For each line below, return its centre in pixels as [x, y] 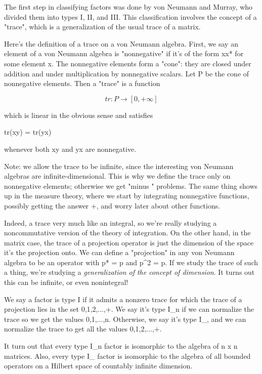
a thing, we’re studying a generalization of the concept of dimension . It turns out [129, 272]
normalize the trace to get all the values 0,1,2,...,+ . [83, 329]
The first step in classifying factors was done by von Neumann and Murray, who [128, 7]
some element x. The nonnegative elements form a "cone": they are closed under [128, 63]
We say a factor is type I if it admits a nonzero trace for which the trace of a [123, 299]
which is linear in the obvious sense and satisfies [79, 115]
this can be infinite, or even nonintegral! [66, 282]
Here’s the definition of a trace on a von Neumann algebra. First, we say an [121, 43]
